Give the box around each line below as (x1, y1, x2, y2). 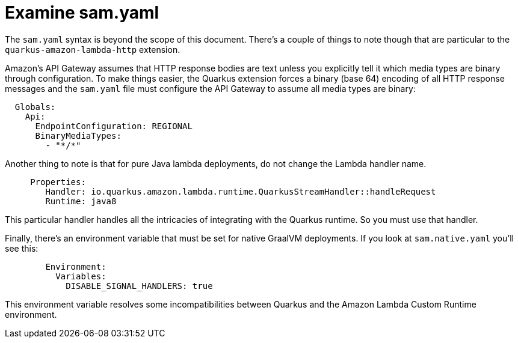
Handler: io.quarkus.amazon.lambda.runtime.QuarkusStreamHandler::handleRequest (45, 186, 436, 196)
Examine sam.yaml (5, 2, 159, 23)
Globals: (14, 102, 56, 112)
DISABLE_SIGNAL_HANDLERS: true (66, 281, 213, 291)
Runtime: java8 (45, 196, 117, 206)
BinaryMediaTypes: (35, 130, 122, 141)
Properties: (30, 177, 86, 187)
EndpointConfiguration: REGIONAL (35, 121, 193, 131)
